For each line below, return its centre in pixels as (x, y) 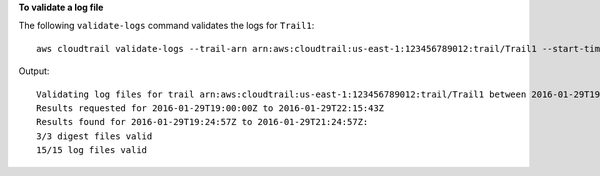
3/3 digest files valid (94, 136)
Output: (34, 71)
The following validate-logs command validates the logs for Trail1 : (166, 26)
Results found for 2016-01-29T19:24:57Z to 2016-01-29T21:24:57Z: (202, 122)
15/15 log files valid (92, 150)
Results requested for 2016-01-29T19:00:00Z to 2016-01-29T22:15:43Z (210, 108)
